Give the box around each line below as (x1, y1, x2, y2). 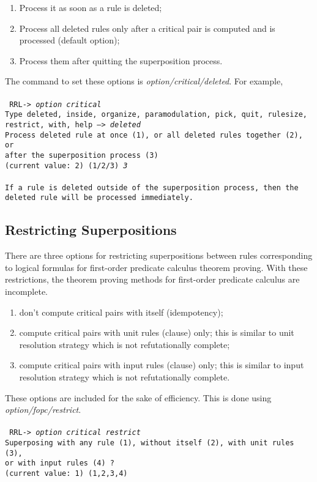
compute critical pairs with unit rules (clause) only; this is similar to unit (19, 326, 294, 339)
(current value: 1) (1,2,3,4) (5, 469, 128, 478)
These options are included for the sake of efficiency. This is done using (5, 391, 272, 404)
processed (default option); (19, 34, 120, 46)
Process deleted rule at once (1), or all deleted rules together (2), (5, 130, 303, 139)
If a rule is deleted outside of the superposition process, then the (5, 183, 299, 192)
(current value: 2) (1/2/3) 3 (5, 161, 128, 170)
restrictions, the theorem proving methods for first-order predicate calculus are (5, 273, 300, 286)
